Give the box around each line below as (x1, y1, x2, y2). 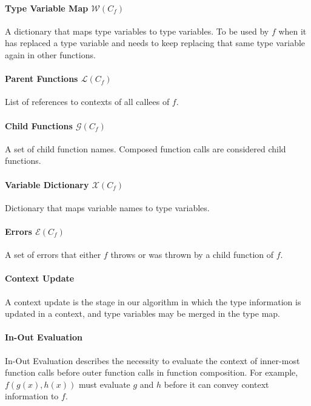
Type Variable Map (5, 1, 89, 14)
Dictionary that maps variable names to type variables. (5, 201, 210, 214)
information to (5, 390, 59, 402)
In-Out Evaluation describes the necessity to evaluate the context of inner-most (5, 354, 300, 367)
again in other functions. (5, 48, 96, 61)
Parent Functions (5, 72, 78, 85)
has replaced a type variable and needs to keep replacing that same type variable (5, 36, 306, 49)
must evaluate (78, 377, 130, 390)
